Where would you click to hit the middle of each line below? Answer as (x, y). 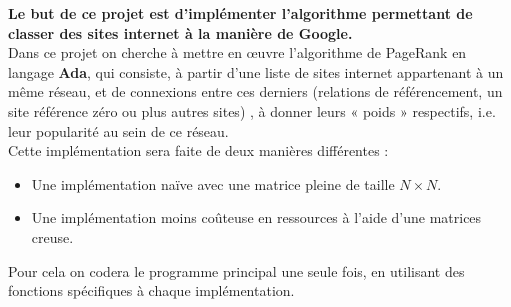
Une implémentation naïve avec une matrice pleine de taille (213, 183)
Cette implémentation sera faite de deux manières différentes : (198, 150)
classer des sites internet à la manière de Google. (180, 32)
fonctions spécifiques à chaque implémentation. (151, 290)
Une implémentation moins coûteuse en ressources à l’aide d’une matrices (256, 217)
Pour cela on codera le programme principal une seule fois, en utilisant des (236, 270)
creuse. (52, 236)
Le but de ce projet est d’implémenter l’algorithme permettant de (240, 13)
